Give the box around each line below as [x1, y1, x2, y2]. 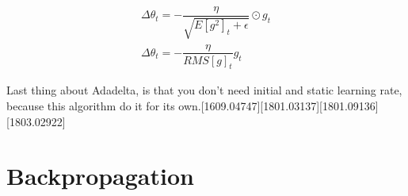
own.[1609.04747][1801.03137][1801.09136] [178, 97, 379, 113]
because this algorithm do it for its [6, 97, 175, 113]
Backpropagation [6, 159, 194, 192]
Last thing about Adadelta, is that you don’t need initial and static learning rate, [6, 82, 402, 98]
